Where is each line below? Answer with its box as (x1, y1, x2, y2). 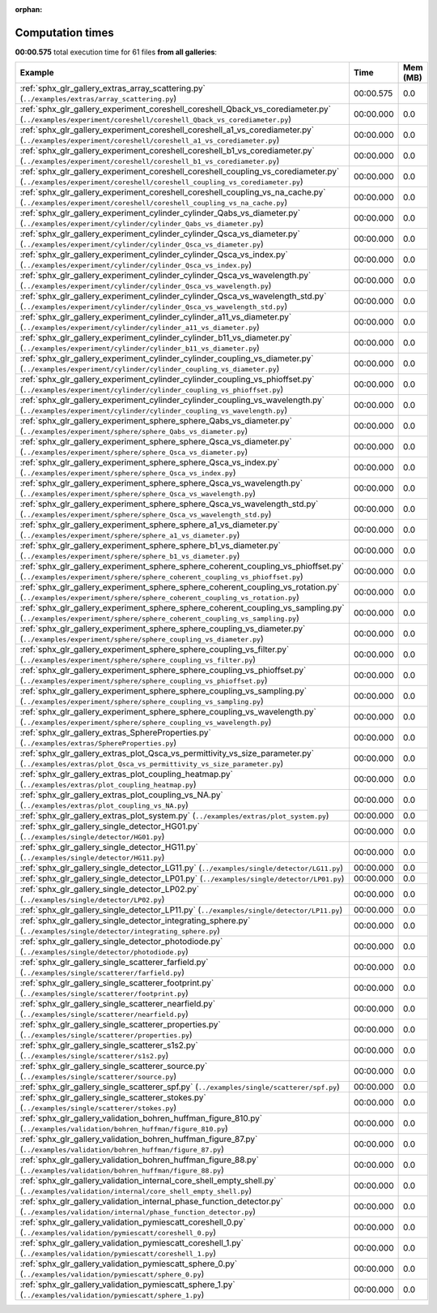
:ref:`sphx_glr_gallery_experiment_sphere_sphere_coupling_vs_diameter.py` (19, 623, 306, 634)
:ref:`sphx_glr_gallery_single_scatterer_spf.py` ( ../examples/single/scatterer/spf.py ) (19, 1081, 340, 1092)
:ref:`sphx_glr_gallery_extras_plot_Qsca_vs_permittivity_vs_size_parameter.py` (19, 748, 315, 759)
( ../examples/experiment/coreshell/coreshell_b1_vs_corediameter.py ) (19, 155, 280, 166)
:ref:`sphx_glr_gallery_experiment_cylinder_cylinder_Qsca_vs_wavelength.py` (19, 270, 312, 281)
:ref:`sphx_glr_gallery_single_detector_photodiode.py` (19, 936, 223, 947)
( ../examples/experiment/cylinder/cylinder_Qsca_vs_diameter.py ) (19, 238, 265, 250)
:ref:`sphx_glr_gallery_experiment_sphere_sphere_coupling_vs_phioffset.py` (19, 665, 307, 676)
